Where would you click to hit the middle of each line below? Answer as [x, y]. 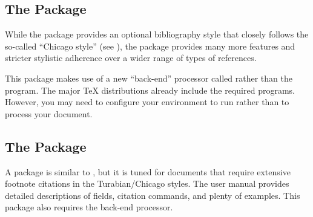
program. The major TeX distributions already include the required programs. [150, 90]
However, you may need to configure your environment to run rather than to [147, 102]
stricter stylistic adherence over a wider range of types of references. [131, 58]
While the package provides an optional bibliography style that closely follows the [157, 34]
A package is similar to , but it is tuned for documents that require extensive [148, 171]
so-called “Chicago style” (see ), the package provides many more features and [150, 46]
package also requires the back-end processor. [89, 207]
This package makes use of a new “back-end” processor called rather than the [149, 78]
